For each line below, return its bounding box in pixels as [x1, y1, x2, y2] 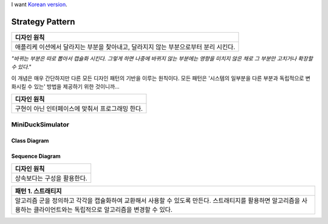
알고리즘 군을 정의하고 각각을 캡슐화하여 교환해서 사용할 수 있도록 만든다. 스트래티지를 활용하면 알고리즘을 [15, 197, 301, 205]
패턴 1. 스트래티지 [15, 187, 62, 196]
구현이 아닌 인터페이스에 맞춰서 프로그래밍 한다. [15, 105, 143, 113]
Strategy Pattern [11, 16, 75, 27]
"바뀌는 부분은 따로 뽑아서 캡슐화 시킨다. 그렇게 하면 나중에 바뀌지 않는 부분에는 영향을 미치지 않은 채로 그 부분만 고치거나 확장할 [11, 54, 313, 62]
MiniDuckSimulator [11, 120, 70, 128]
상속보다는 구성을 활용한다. [15, 174, 87, 183]
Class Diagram [11, 137, 49, 144]
